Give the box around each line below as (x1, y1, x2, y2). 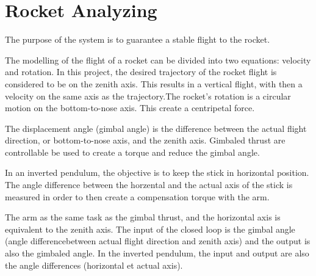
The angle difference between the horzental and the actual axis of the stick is (5, 178, 293, 191)
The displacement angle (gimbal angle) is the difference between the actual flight (5, 122, 307, 134)
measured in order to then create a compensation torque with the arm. (5, 190, 270, 203)
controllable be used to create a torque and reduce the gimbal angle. (5, 145, 260, 158)
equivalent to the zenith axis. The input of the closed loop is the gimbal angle (5, 222, 295, 235)
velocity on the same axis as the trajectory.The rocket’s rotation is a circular (5, 89, 291, 102)
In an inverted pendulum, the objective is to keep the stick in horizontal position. (5, 166, 309, 179)
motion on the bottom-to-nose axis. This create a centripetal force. (5, 101, 255, 114)
